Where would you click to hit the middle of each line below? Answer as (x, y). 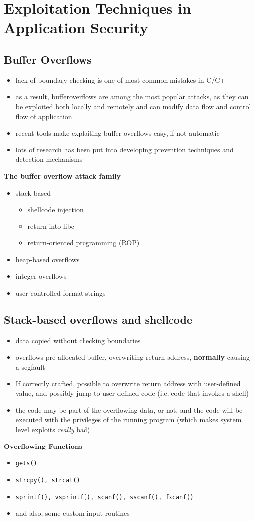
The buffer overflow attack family (63, 176)
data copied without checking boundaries (78, 340)
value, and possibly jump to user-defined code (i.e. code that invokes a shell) (132, 393)
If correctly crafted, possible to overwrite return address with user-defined (128, 383)
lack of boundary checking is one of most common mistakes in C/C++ (123, 80)
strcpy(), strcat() (48, 480)
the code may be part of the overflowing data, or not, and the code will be (129, 409)
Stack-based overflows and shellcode (98, 320)
